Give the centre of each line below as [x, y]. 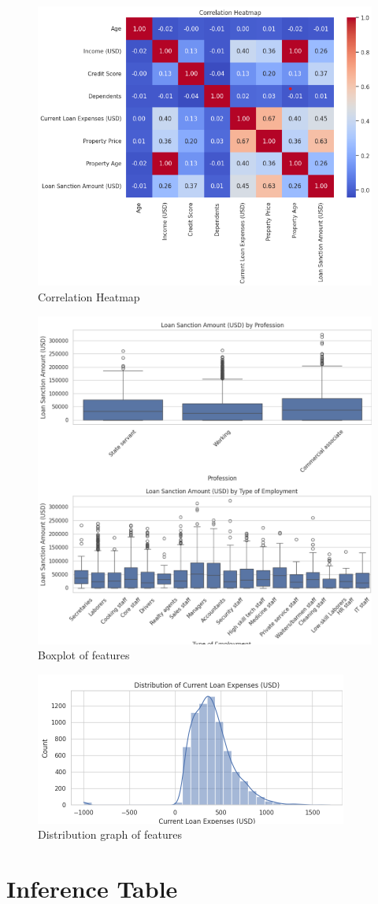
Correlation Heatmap [89, 297]
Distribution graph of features [110, 834]
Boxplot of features [84, 655]
